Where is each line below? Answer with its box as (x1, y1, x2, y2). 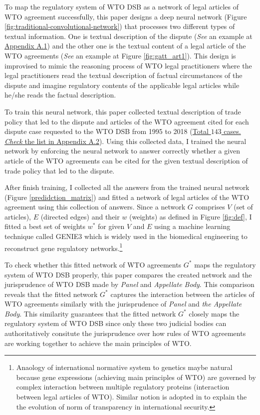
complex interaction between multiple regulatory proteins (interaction (16, 381, 230, 392)
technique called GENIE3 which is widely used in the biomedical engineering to (4, 231, 248, 241)
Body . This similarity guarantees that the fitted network (4, 308, 176, 318)
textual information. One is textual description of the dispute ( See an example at (4, 30, 253, 41)
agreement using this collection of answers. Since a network (4, 201, 186, 212)
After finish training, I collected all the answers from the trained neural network (4, 182, 250, 192)
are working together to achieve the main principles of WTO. (4, 337, 192, 348)
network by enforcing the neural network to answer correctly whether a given (4, 145, 241, 156)
